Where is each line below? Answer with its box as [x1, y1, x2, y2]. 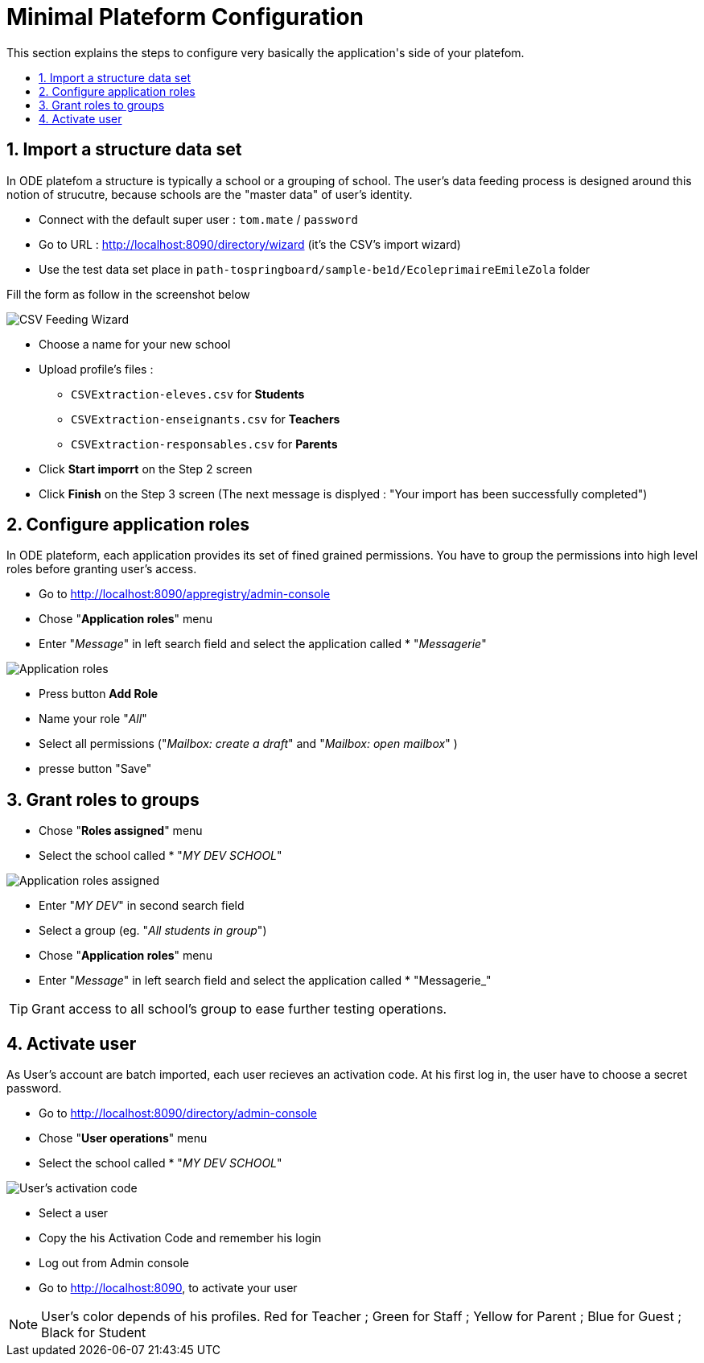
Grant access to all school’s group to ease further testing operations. [31, 1001, 447, 1018]
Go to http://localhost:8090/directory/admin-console [39, 1106, 318, 1121]
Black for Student [41, 1324, 146, 1341]
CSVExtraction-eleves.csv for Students [71, 386, 305, 401]
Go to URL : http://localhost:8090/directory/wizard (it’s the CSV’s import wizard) [39, 237, 461, 251]
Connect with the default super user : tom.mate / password [39, 212, 358, 226]
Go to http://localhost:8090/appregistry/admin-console [39, 587, 331, 601]
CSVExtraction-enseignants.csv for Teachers [71, 411, 340, 426]
